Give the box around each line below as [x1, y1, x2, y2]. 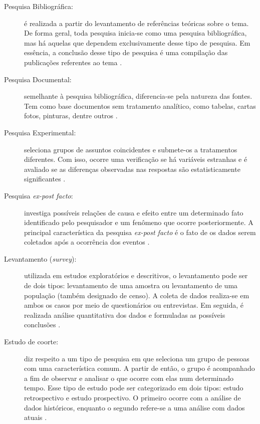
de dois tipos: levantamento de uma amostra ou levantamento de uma [24, 280, 238, 291]
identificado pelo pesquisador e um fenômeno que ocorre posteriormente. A [24, 217, 253, 228]
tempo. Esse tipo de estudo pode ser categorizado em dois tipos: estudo [24, 382, 243, 393]
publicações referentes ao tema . [24, 57, 122, 67]
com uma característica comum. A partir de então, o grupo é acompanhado [24, 363, 255, 373]
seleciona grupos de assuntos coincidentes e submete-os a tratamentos [24, 144, 237, 154]
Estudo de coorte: [4, 336, 59, 347]
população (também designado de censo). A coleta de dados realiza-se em [24, 290, 249, 300]
